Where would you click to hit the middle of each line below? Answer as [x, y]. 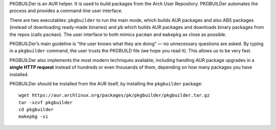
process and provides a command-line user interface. [66, 11]
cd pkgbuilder [36, 110]
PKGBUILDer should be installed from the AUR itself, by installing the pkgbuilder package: [106, 83]
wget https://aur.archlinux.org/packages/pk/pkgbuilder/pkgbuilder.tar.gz [114, 95]
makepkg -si [33, 117]
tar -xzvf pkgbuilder [45, 102]
